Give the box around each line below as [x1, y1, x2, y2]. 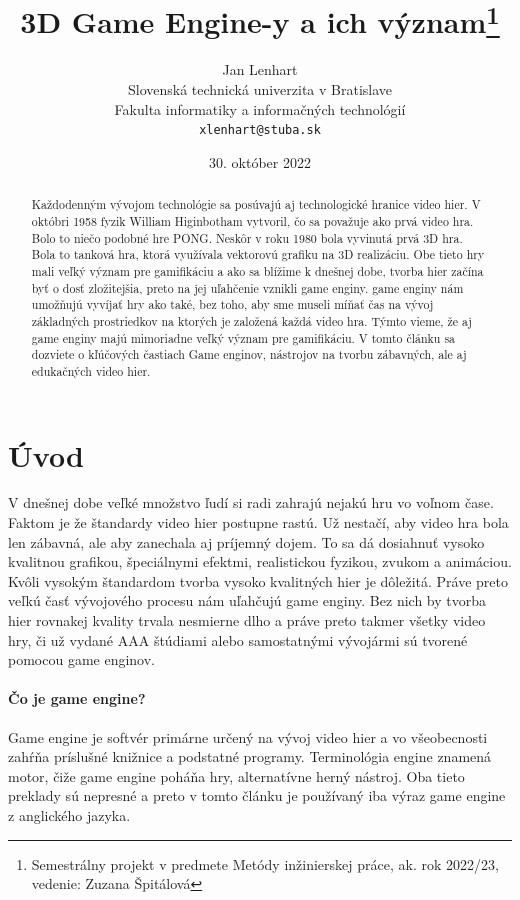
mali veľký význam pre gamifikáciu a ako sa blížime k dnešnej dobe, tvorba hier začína [31, 262, 484, 279]
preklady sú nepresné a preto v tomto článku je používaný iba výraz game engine [8, 785, 506, 806]
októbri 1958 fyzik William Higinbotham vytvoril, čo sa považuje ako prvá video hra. [31, 212, 474, 229]
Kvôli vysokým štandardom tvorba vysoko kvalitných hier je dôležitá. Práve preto [8, 570, 508, 591]
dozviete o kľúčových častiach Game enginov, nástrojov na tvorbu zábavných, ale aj [31, 346, 467, 363]
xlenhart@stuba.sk [199, 123, 321, 138]
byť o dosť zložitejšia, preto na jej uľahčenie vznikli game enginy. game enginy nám [31, 279, 464, 296]
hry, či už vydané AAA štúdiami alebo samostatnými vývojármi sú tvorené [8, 629, 468, 650]
